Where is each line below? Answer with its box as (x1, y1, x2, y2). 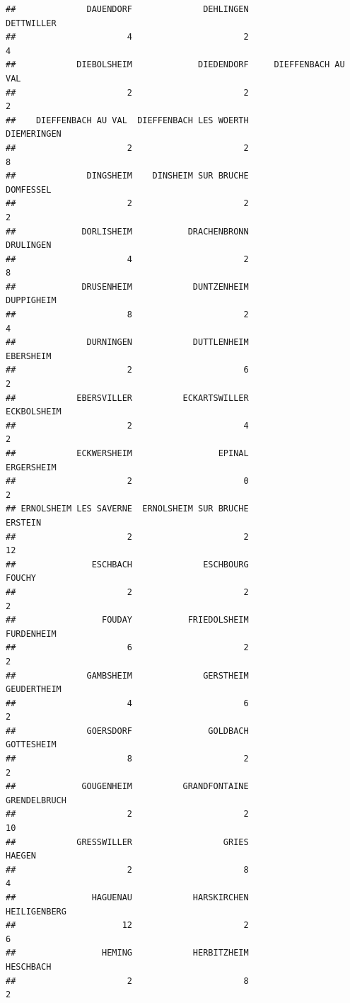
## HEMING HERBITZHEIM (6, 948, 249, 958)
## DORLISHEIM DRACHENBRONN (6, 226, 249, 237)
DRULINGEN (6, 240, 52, 251)
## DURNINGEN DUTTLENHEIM (6, 337, 249, 348)
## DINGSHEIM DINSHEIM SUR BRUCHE (6, 171, 249, 181)
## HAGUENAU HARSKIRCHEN (6, 892, 249, 902)
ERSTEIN (6, 517, 42, 528)
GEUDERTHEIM (6, 684, 62, 695)
